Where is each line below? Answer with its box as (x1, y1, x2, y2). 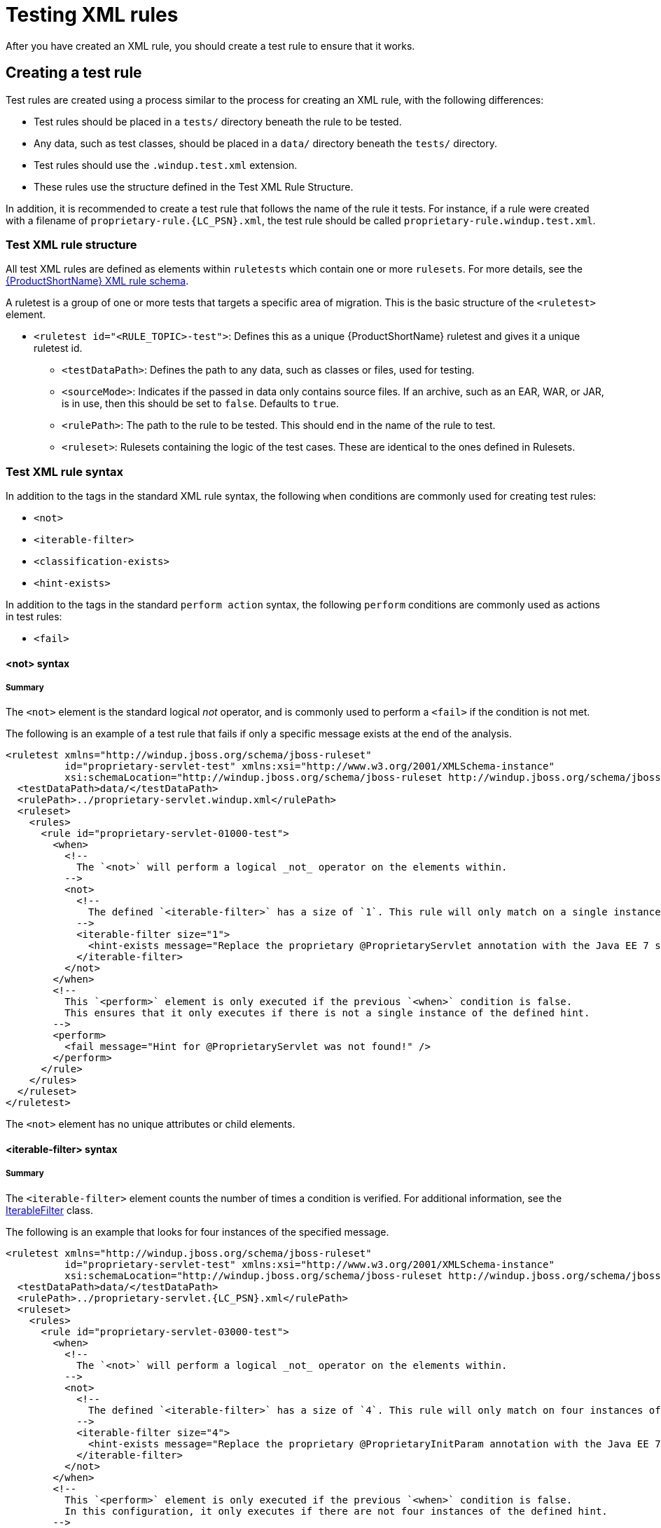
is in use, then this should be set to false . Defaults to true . (62, 397, 340, 410)
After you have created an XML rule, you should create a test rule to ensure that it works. (6, 39, 415, 52)
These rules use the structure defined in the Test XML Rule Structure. (34, 180, 354, 193)
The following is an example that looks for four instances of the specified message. (6, 1225, 389, 1238)
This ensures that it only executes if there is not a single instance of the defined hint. (64, 1007, 590, 1019)
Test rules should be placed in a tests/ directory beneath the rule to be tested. (34, 115, 402, 128)
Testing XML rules (6, 3, 179, 27)
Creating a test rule (6, 64, 142, 82)
